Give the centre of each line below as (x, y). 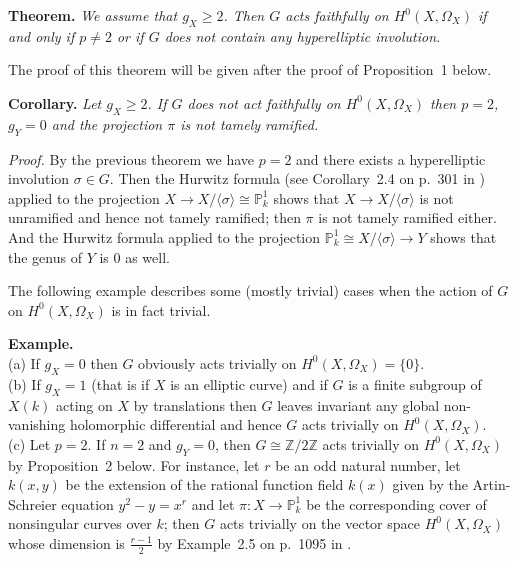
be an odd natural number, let (368, 464)
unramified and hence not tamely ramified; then (154, 217)
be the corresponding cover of (396, 503)
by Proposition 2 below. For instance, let (134, 464)
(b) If (24, 383)
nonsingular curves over (80, 523)
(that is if (120, 383)
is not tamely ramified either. (407, 217)
